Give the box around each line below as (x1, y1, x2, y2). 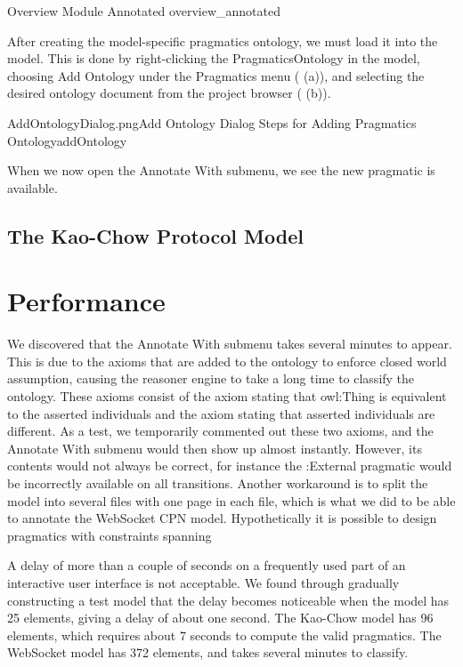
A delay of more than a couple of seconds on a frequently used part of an (7, 556, 406, 575)
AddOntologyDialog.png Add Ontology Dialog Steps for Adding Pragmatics (7, 113, 417, 132)
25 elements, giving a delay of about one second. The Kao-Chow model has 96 (7, 608, 434, 627)
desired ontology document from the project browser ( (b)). (7, 84, 331, 102)
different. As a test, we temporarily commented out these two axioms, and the (7, 422, 434, 440)
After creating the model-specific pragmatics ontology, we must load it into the (7, 31, 438, 50)
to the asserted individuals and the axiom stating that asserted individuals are (7, 404, 435, 422)
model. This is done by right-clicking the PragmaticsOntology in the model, (7, 49, 420, 68)
